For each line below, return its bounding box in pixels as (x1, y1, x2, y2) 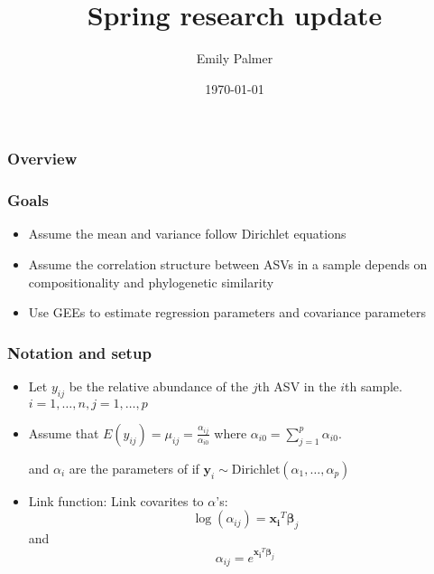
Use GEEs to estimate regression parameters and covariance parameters (28, 303, 427, 322)
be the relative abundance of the (69, 377, 249, 396)
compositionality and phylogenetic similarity (28, 272, 274, 291)
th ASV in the (257, 377, 337, 396)
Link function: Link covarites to (28, 491, 204, 510)
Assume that (28, 423, 99, 442)
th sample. (345, 377, 402, 396)
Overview (7, 147, 78, 170)
